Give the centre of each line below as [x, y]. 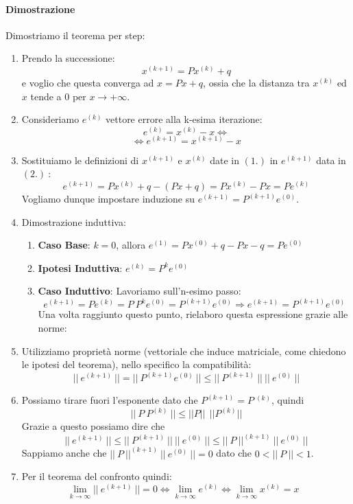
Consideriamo [50, 119]
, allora [131, 245]
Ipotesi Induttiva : [80, 267]
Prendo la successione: [68, 58]
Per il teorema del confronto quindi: [97, 476]
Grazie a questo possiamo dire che [93, 426]
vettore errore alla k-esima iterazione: [184, 119]
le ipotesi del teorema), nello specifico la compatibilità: [136, 364]
